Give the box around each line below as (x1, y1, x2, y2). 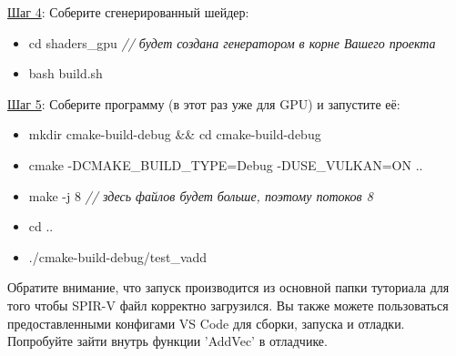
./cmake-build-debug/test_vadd (28, 247, 208, 266)
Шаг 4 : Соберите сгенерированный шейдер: (7, 3, 249, 21)
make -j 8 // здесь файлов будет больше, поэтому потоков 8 (28, 186, 373, 205)
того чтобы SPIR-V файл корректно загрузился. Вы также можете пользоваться (7, 295, 449, 314)
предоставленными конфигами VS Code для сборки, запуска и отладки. (7, 313, 405, 332)
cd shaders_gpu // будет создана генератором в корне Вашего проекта (28, 33, 436, 52)
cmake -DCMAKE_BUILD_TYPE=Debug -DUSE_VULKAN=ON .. (28, 155, 423, 174)
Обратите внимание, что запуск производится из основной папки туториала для (7, 278, 450, 297)
